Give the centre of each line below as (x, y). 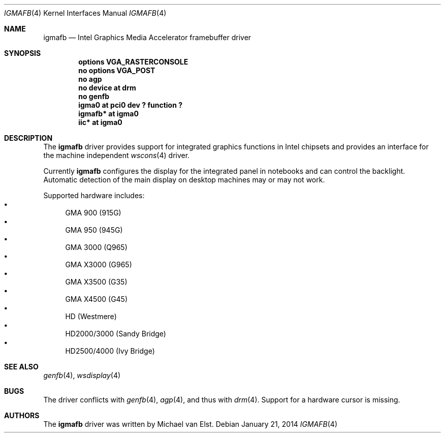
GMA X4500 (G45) (97, 299)
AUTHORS (22, 415)
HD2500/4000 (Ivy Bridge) (110, 351)
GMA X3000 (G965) (99, 264)
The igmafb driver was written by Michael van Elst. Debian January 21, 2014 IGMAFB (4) (190, 424)
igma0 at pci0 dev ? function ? (131, 105)
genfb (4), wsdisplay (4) (82, 375)
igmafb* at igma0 (108, 114)
